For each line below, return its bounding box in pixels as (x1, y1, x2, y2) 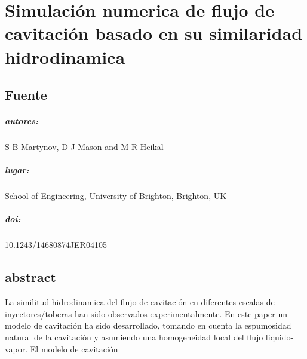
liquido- (265, 330, 294, 343)
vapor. (5, 342, 28, 355)
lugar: (5, 164, 29, 176)
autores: (5, 115, 39, 127)
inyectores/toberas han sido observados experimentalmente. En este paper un (5, 307, 287, 320)
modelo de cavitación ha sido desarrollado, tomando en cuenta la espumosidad (5, 319, 291, 332)
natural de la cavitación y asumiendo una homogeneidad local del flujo (5, 330, 263, 343)
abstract (5, 268, 56, 286)
